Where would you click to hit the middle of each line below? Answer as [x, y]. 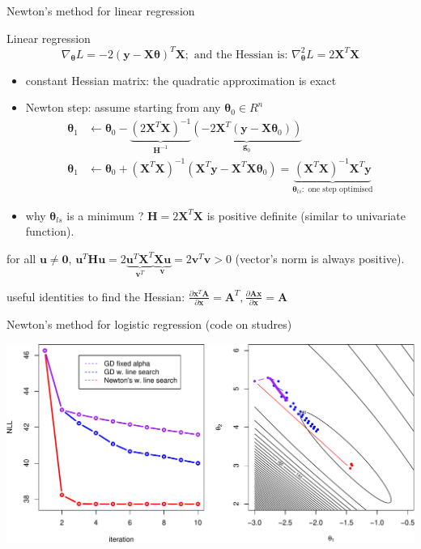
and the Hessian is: [241, 55]
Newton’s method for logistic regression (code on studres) [149, 324]
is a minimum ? [105, 215]
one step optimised [340, 189]
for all [21, 258]
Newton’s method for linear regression [101, 11]
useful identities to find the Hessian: [96, 296]
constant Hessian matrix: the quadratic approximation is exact [181, 80]
